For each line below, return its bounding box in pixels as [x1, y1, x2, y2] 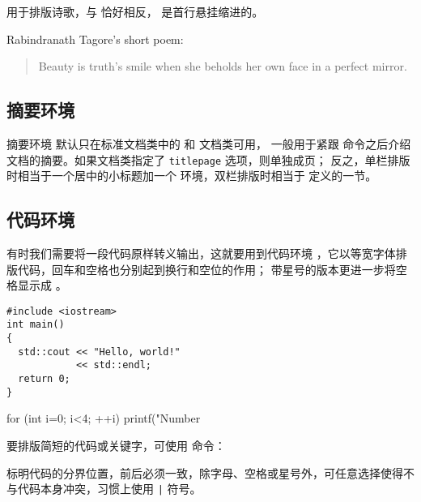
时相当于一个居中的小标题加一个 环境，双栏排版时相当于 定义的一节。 [6, 167, 377, 184]
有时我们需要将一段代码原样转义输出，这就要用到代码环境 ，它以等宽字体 [6, 245, 396, 262]
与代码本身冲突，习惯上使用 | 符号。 [6, 480, 202, 497]
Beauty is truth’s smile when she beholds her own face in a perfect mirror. [38, 58, 407, 75]
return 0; [18, 373, 70, 385]
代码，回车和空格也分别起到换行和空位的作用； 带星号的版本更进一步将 [17, 260, 396, 277]
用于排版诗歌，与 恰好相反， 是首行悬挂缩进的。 [6, 3, 264, 19]
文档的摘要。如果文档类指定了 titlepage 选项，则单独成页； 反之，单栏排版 [6, 151, 410, 168]
